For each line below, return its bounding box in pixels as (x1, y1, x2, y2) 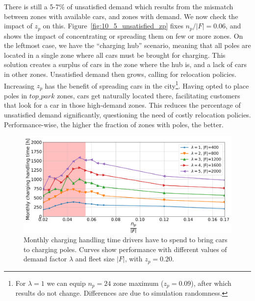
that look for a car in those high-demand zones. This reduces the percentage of (4, 100, 241, 110)
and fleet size (75, 254, 115, 264)
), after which (191, 278, 231, 288)
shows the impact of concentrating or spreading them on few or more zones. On (4, 30, 243, 41)
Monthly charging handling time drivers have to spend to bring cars (24, 234, 228, 245)
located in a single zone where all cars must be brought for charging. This (4, 49, 226, 60)
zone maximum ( (113, 278, 164, 288)
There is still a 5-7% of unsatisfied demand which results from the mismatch (4, 1, 233, 11)
